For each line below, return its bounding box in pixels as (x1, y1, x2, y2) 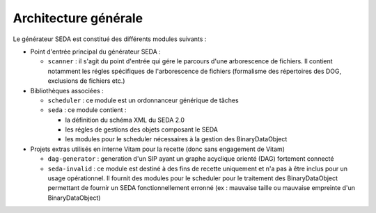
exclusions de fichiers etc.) (47, 77, 125, 85)
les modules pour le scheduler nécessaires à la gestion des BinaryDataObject (65, 135, 288, 143)
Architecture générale (13, 10, 143, 26)
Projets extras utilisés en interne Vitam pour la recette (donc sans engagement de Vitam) (30, 145, 285, 153)
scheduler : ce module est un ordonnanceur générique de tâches (47, 96, 240, 104)
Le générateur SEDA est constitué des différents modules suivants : (13, 35, 207, 43)
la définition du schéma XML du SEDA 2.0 (65, 116, 185, 124)
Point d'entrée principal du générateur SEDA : (30, 47, 162, 56)
